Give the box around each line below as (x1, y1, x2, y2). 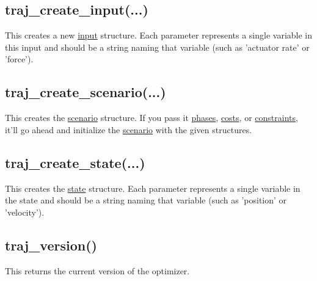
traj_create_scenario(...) (5, 82, 166, 101)
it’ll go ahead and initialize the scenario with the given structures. (5, 123, 252, 136)
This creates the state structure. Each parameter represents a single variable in (5, 181, 301, 194)
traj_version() (5, 235, 97, 254)
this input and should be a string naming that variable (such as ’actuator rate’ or (5, 40, 310, 53)
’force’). (5, 53, 34, 65)
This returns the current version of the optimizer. (5, 264, 190, 277)
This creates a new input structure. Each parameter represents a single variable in (5, 29, 313, 42)
